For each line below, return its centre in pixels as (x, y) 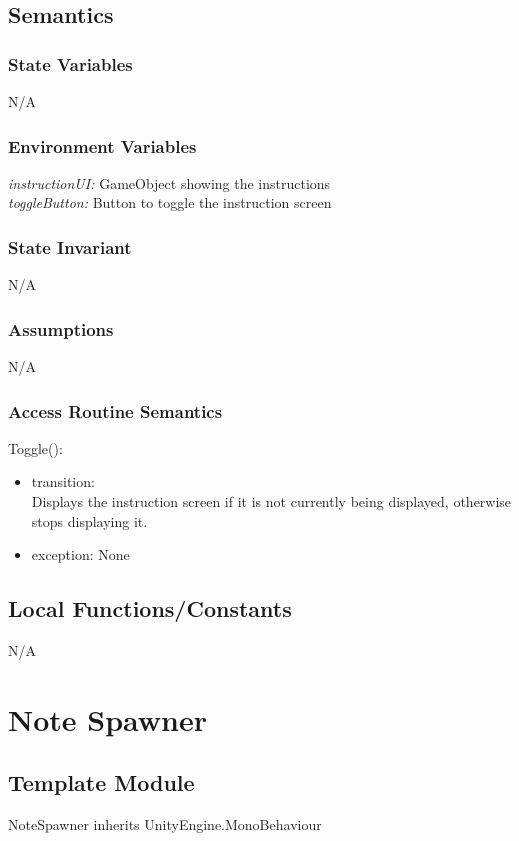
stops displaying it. (89, 520)
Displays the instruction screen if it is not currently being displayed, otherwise (271, 501)
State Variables (70, 63)
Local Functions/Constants (150, 608)
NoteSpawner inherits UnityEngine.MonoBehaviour (165, 824)
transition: (63, 481)
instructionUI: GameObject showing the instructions (169, 182)
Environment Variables (102, 145)
